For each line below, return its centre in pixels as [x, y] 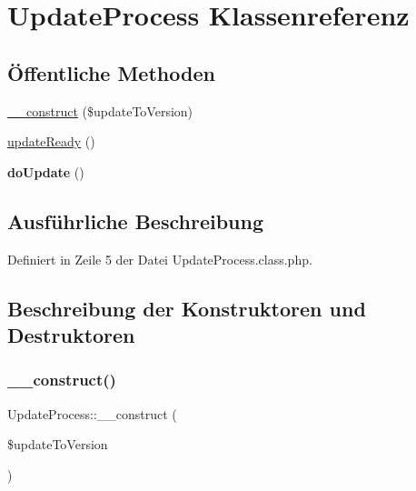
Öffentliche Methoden [111, 72]
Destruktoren [71, 334]
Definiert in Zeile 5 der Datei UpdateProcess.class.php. [160, 259]
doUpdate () [46, 171]
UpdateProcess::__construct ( [92, 413]
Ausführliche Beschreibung [135, 220]
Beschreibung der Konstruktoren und [187, 308]
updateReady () [51, 141]
